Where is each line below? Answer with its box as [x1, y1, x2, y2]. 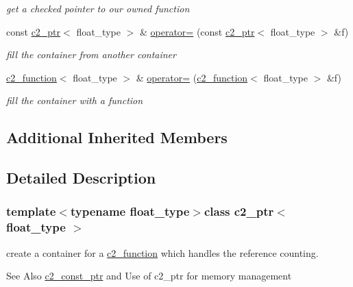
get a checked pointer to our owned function [6, 1, 190, 15]
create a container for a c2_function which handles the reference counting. [6, 245, 319, 260]
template [6, 203, 56, 220]
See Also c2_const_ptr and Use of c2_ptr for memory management [6, 269, 292, 283]
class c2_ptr [204, 203, 274, 220]
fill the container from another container [6, 47, 176, 62]
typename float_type [70, 203, 190, 220]
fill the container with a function [6, 93, 143, 108]
